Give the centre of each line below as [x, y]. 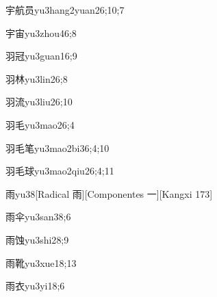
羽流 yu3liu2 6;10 [39, 102]
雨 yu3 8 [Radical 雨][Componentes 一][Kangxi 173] [109, 193]
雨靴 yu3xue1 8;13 [41, 262]
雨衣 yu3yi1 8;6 [35, 286]
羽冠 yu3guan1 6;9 [41, 56]
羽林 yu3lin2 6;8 [37, 78]
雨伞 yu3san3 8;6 [38, 217]
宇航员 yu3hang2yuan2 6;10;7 [65, 10]
